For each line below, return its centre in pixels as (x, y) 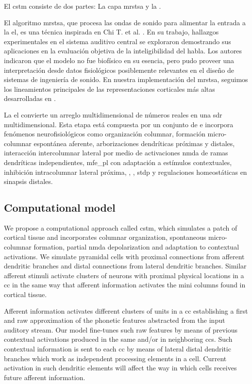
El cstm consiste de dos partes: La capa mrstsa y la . (83, 6)
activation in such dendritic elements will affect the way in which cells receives (120, 368)
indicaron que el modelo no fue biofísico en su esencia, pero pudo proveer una (119, 60)
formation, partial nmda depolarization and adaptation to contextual (136, 247)
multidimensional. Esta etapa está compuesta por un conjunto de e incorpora (119, 124)
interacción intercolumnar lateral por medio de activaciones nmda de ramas (116, 153)
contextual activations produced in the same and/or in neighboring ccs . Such (118, 339)
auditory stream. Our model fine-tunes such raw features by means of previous (121, 329)
